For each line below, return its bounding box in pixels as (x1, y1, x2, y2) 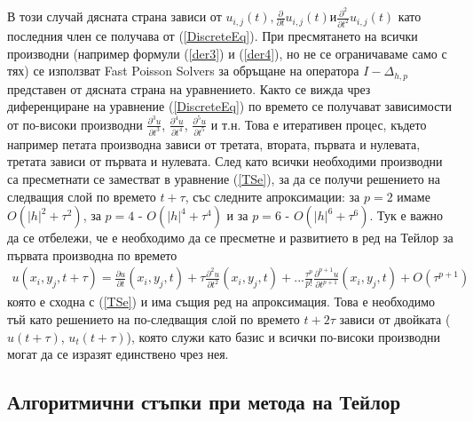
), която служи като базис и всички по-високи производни (126, 327, 441, 346)
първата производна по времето (7, 245, 177, 264)
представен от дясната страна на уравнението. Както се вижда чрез (7, 79, 371, 98)
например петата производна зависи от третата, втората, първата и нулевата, (7, 134, 421, 153)
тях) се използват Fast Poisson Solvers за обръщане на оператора (7, 61, 359, 80)
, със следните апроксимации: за (185, 187, 360, 205)
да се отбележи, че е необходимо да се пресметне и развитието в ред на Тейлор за (7, 228, 453, 247)
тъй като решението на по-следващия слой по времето (7, 309, 300, 328)
